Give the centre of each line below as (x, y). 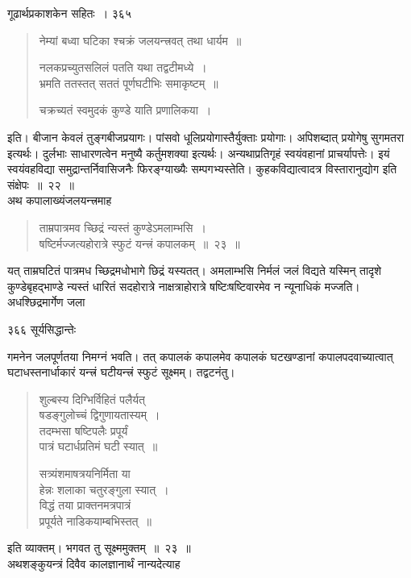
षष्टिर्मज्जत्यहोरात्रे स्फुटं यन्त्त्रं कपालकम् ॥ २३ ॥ (139, 243)
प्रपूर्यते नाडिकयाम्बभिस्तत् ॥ (95, 520)
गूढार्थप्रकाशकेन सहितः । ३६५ (69, 13)
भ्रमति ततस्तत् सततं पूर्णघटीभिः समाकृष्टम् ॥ (129, 83)
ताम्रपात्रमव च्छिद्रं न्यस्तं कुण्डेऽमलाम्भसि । (122, 227)
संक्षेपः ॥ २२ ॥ (41, 184)
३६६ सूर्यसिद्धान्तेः (42, 329)
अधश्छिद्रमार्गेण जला (46, 302)
